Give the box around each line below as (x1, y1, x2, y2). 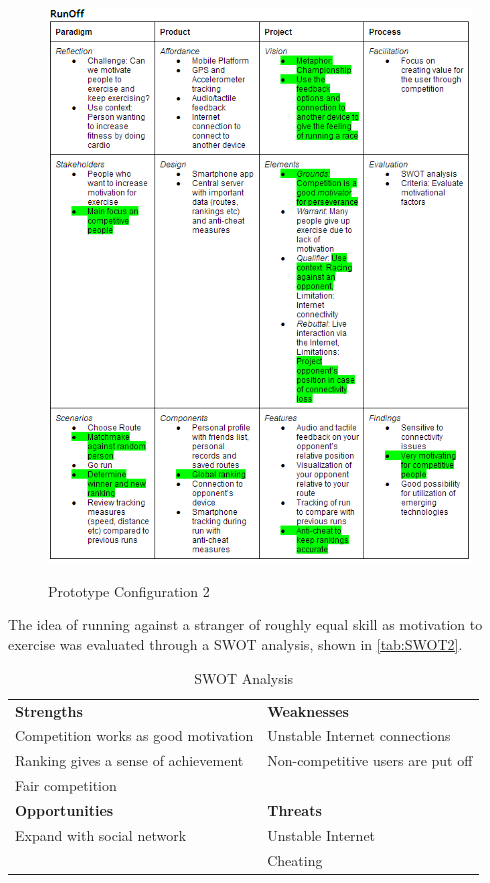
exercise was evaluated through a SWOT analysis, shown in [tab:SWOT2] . (8, 634, 463, 655)
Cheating (267, 849, 323, 870)
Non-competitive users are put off (267, 750, 473, 771)
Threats (267, 799, 322, 820)
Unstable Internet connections (267, 725, 451, 746)
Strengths (15, 700, 83, 721)
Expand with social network (15, 824, 187, 845)
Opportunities (15, 799, 114, 820)
